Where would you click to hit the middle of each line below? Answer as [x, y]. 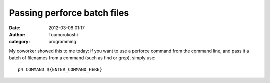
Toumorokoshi [63, 34]
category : [20, 42]
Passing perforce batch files [69, 13]
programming [63, 42]
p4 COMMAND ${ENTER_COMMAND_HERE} [60, 69]
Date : [15, 28]
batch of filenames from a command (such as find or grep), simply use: [82, 58]
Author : [17, 34]
